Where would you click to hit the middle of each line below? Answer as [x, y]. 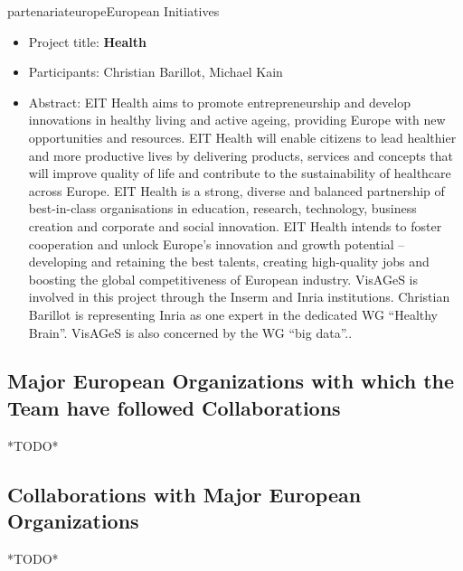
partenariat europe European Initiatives [113, 11]
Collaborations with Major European [184, 494]
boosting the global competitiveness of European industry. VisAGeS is [223, 279]
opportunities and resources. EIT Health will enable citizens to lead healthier [242, 137]
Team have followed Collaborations [174, 407]
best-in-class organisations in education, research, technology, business [222, 208]
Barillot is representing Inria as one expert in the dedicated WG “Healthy [233, 314]
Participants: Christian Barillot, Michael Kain [156, 72]
